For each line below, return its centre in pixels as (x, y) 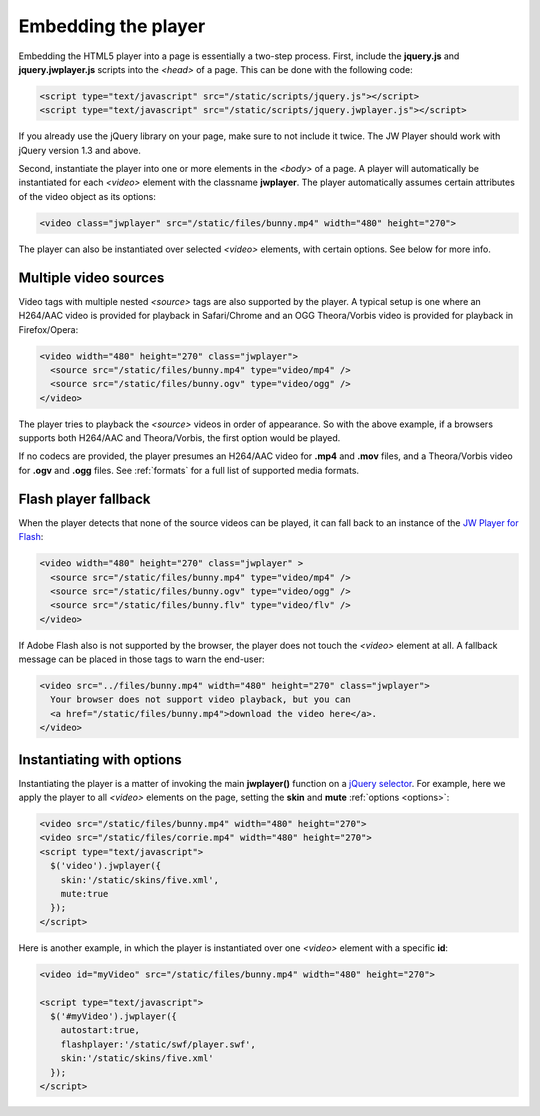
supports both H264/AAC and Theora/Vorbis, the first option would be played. (179, 438)
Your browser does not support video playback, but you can (200, 699)
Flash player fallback (84, 498)
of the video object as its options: (87, 196)
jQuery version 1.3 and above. (80, 150)
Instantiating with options (100, 759)
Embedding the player (112, 26)
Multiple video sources (91, 277)
